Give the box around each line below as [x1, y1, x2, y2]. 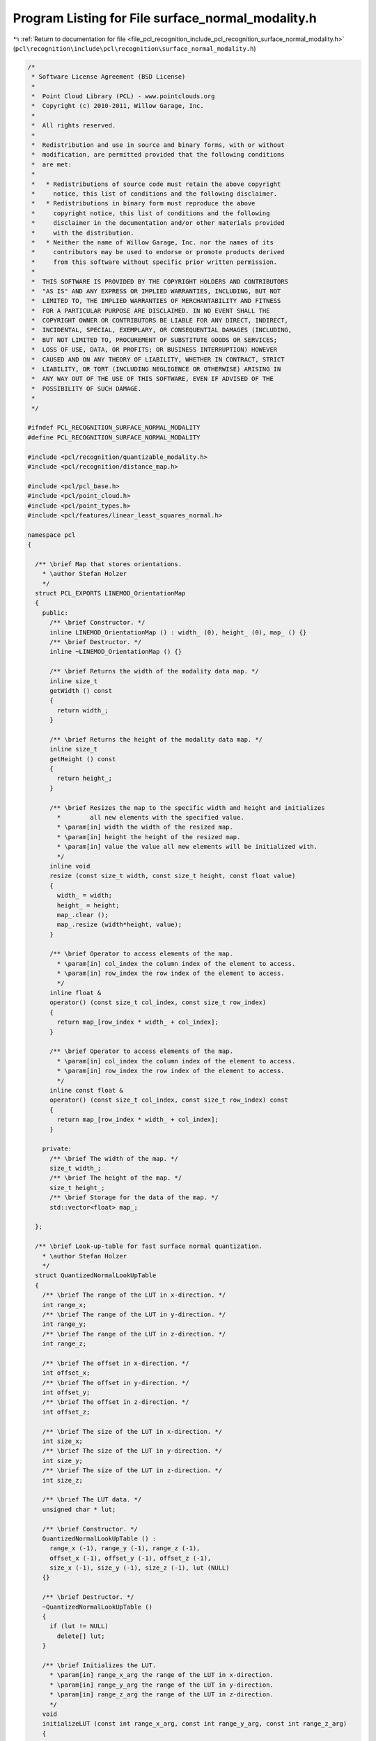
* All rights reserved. [31, 122, 116, 130]
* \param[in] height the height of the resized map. [56, 833, 241, 841]
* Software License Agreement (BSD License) [31, 73, 186, 81]
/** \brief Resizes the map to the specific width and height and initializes [49, 804, 325, 811]
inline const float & [49, 1086, 123, 1094]
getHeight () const [49, 755, 116, 763]
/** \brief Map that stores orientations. [35, 560, 182, 568]
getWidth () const [49, 687, 113, 694]
